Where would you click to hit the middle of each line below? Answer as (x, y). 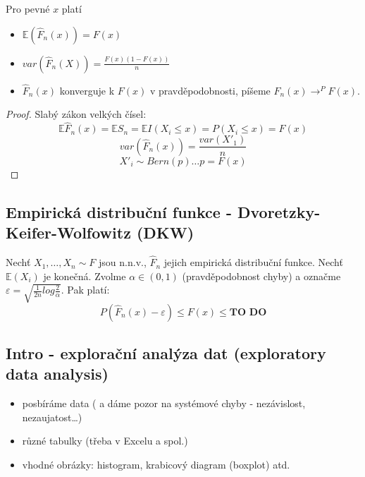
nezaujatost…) (52, 417)
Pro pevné (28, 8)
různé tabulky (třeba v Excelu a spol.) (105, 441)
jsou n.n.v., (123, 262)
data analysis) (57, 374)
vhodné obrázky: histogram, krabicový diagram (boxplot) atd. (156, 464)
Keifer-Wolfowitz (68, 233)
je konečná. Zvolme (85, 276)
